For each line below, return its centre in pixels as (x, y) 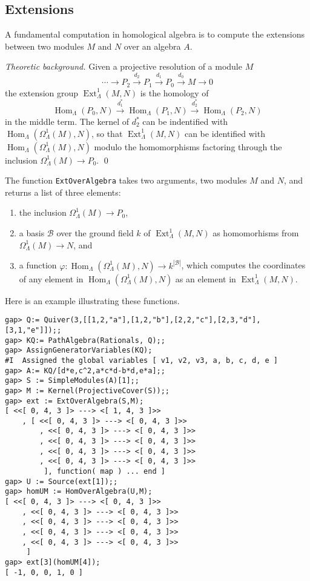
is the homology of (174, 92)
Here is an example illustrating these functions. (92, 300)
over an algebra (152, 46)
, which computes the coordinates (243, 265)
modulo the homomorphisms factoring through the (188, 146)
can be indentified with (185, 121)
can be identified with (225, 133)
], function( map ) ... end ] (104, 472)
